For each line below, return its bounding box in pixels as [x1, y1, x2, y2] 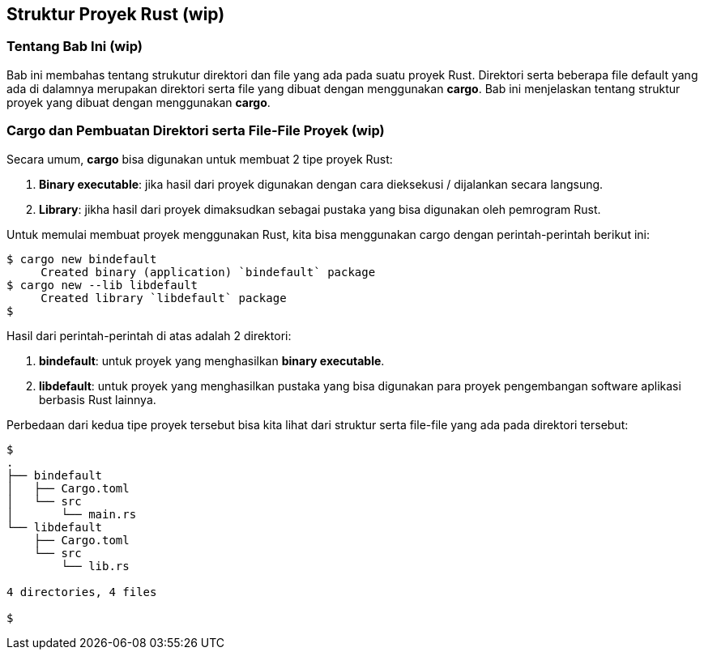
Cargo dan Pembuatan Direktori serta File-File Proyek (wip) [6, 122, 385, 139]
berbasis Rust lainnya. [39, 392, 156, 407]
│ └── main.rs [6, 507, 137, 521]
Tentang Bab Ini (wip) [6, 38, 143, 55]
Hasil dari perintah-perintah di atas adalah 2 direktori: [6, 328, 292, 343]
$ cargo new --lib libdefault [6, 278, 198, 292]
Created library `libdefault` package [41, 291, 287, 305]
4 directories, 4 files [6, 585, 157, 598]
